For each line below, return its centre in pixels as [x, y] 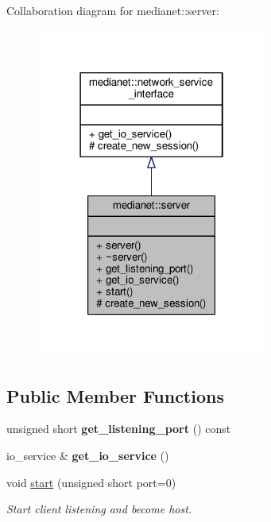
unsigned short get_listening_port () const [119, 429]
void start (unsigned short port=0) [91, 482]
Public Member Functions [115, 395]
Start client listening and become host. [99, 509]
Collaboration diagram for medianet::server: [113, 10]
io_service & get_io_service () [88, 455]
